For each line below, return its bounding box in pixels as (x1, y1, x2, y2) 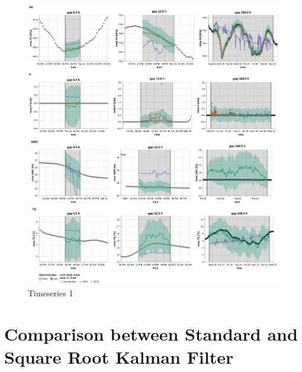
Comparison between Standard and (4, 321, 298, 345)
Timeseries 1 (28, 287, 73, 299)
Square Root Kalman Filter (4, 345, 234, 369)
